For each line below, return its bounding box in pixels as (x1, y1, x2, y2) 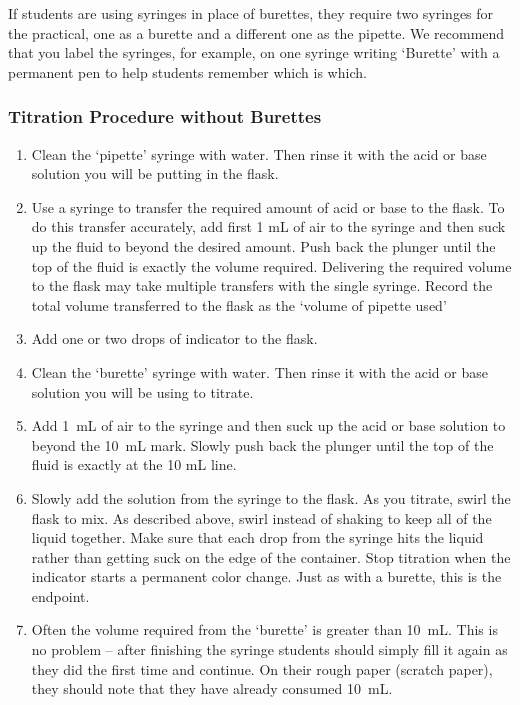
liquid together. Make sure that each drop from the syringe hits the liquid (31, 527, 484, 548)
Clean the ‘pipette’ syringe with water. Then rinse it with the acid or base (31, 143, 487, 164)
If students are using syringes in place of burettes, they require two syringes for (8, 3, 494, 23)
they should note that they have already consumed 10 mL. (31, 678, 393, 699)
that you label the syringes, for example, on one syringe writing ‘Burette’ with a (8, 42, 500, 63)
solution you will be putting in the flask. (31, 163, 279, 184)
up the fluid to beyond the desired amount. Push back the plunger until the (31, 235, 496, 256)
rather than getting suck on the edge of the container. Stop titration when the (31, 546, 511, 567)
